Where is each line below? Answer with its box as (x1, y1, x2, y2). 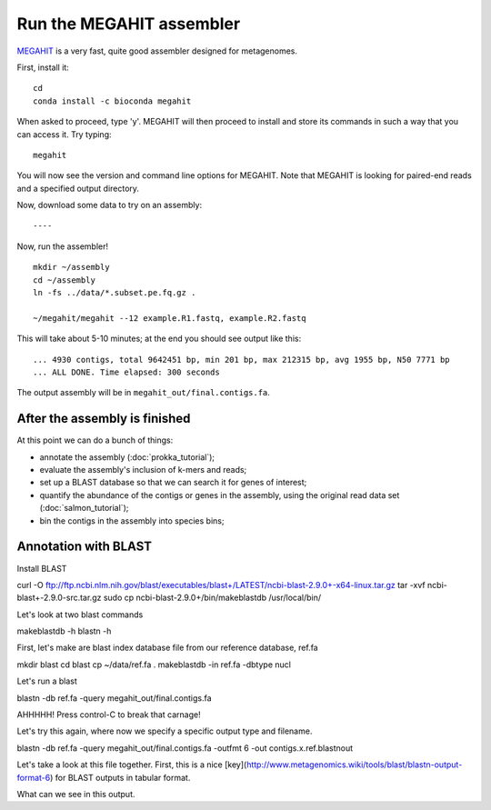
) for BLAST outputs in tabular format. (50, 772, 191, 783)
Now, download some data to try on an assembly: (16, 200, 203, 211)
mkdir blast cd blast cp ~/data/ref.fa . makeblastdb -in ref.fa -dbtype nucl (16, 659, 291, 670)
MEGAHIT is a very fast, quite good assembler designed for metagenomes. (16, 45, 298, 56)
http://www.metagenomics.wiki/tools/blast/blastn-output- (245, 759, 463, 770)
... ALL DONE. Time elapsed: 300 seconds (33, 366, 220, 377)
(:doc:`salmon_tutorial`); (39, 503, 129, 514)
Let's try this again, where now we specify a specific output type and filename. (16, 725, 313, 736)
